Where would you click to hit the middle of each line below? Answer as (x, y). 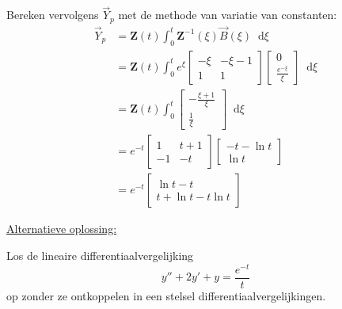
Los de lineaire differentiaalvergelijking (100, 255)
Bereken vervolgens (53, 15)
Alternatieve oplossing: (62, 229)
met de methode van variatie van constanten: (228, 15)
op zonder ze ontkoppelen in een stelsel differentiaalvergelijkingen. (166, 295)
